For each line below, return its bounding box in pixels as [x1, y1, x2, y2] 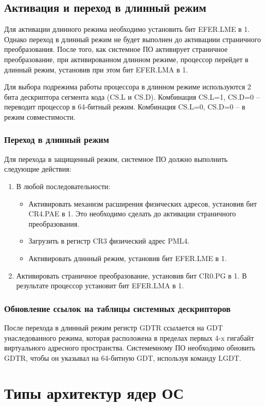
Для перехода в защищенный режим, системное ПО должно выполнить [4, 153, 228, 164]
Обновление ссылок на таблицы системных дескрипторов [4, 302, 231, 315]
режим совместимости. [4, 111, 76, 122]
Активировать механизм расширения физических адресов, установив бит [28, 198, 257, 209]
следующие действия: [4, 163, 72, 174]
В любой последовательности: [16, 180, 111, 191]
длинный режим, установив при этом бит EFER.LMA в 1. [4, 64, 188, 75]
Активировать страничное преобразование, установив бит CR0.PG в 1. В [16, 270, 247, 281]
